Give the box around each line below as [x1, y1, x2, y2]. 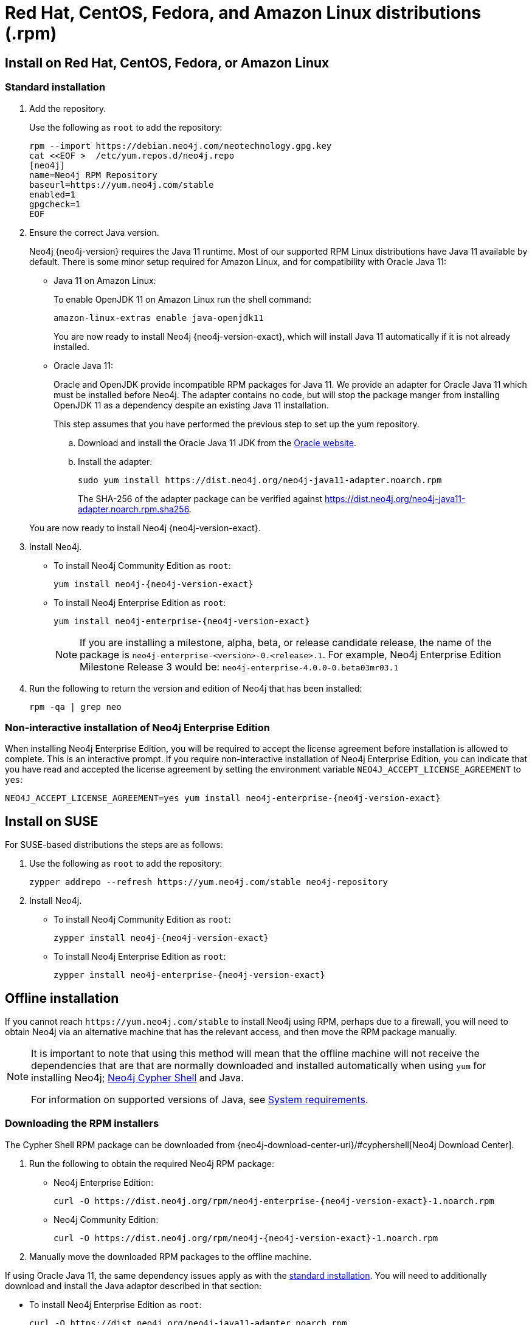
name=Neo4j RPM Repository [29, 170, 157, 180]
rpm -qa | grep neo [29, 701, 122, 712]
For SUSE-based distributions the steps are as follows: [5, 839, 223, 850]
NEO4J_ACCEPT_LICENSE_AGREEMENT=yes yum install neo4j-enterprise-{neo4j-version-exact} [5, 793, 441, 804]
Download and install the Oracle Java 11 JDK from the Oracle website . [78, 437, 356, 448]
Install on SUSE [5, 813, 98, 829]
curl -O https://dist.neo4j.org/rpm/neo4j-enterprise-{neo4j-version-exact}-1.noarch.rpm [54, 1196, 494, 1206]
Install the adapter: [78, 456, 153, 467]
